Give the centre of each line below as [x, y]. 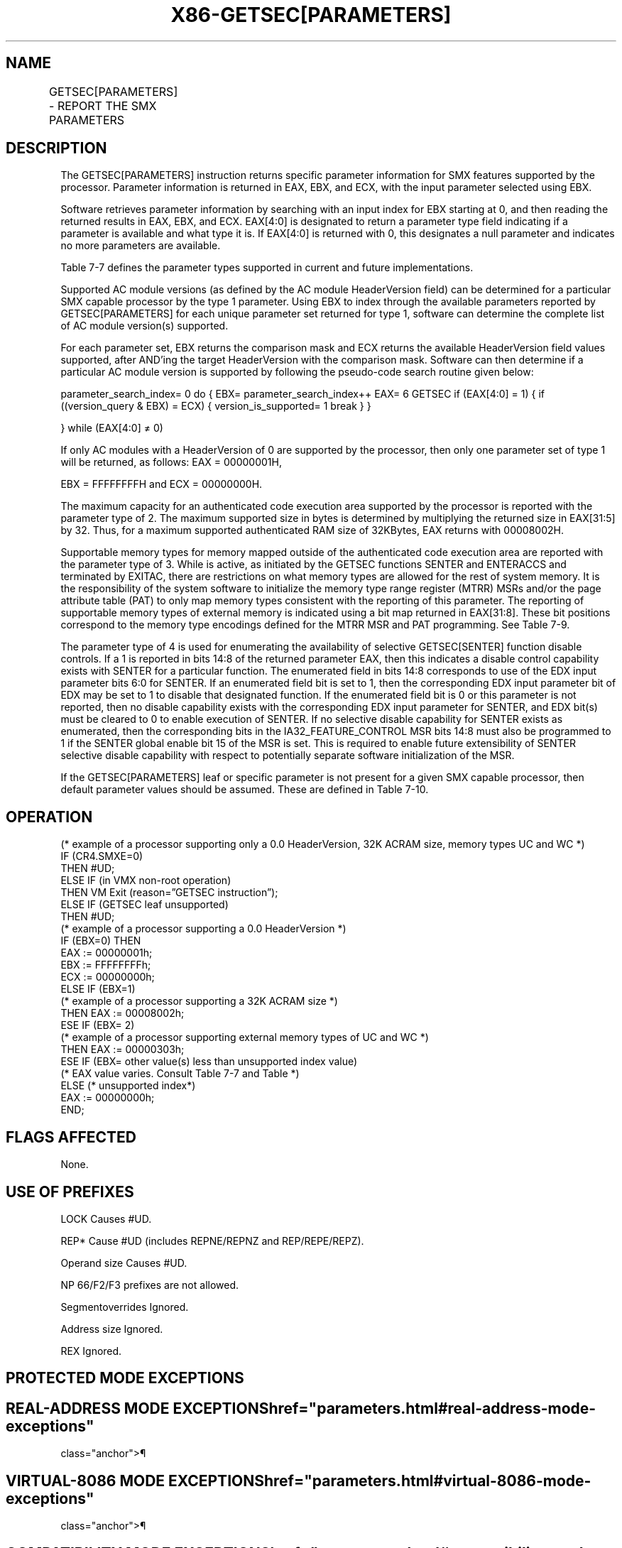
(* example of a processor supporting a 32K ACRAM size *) [199, 1001]
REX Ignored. [91, 1351]
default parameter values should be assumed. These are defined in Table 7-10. [245, 790]
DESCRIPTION [56, 148]
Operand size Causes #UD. [124, 1263]
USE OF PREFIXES [70, 1192]
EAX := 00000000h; [108, 1098]
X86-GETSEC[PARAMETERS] [311, 15]
